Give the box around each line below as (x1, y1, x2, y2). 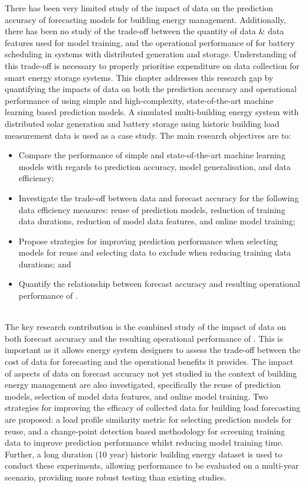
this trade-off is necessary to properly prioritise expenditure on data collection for (5, 59, 300, 71)
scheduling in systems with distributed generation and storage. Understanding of (5, 48, 296, 60)
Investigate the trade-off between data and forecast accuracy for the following (18, 191, 299, 204)
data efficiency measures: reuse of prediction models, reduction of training (18, 203, 286, 215)
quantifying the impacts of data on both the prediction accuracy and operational (5, 83, 297, 95)
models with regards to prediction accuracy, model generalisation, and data (18, 160, 291, 172)
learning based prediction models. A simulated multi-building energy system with (5, 106, 299, 118)
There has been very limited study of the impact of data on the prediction (5, 2, 273, 14)
